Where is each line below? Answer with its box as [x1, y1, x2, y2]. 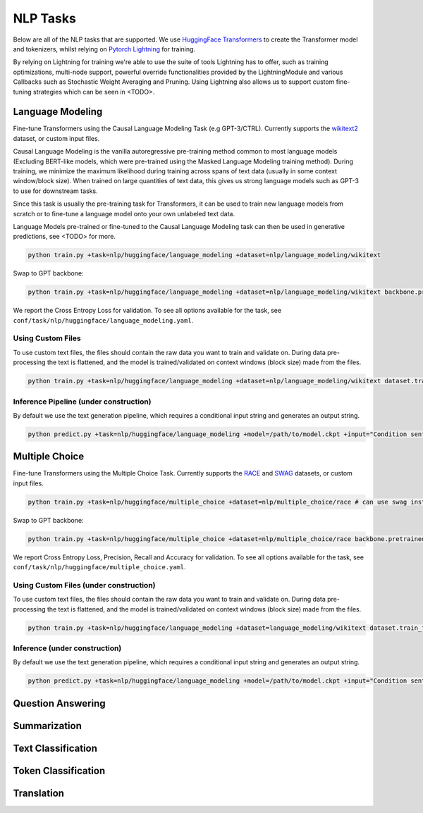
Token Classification [13, 764, 106, 776]
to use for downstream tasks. [13, 187, 98, 195]
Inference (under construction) [13, 643, 122, 653]
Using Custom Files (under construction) [13, 580, 156, 590]
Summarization [13, 719, 82, 732]
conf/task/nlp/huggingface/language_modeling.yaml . [13, 316, 194, 324]
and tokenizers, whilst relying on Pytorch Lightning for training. [13, 44, 196, 53]
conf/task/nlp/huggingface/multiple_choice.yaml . [13, 563, 186, 571]
